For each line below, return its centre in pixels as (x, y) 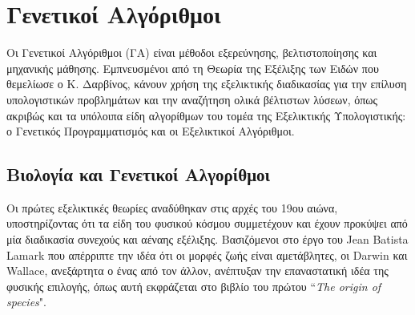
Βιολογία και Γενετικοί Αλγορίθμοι (139, 174)
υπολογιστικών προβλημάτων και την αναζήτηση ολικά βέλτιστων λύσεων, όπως (192, 99)
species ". (26, 302)
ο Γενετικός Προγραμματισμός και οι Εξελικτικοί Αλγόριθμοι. (151, 131)
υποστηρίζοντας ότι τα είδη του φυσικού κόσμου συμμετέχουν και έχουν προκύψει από (207, 223)
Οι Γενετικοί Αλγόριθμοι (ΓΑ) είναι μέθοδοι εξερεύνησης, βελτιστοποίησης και (192, 52)
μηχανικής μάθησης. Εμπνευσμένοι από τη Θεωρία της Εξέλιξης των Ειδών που (193, 68)
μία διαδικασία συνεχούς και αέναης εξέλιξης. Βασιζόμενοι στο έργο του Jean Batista (207, 239)
